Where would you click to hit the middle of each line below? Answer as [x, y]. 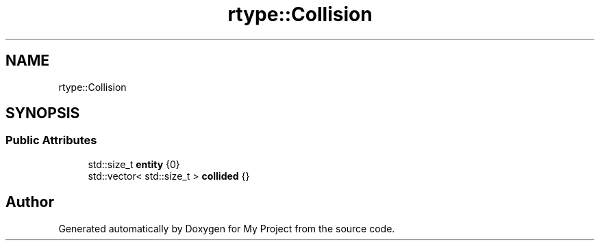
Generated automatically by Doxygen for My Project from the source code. [227, 228]
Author [30, 202]
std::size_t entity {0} [134, 164]
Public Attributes [51, 140]
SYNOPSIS [43, 113]
